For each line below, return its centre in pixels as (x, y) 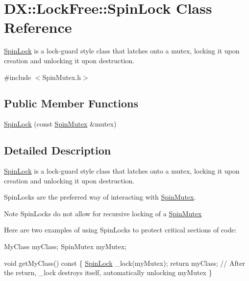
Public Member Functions (71, 103)
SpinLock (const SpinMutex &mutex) (60, 124)
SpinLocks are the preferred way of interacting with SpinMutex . (100, 197)
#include (18, 77)
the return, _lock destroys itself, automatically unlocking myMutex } (108, 272)
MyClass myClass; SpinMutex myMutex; (65, 246)
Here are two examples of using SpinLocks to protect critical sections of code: (120, 230)
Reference (38, 27)
